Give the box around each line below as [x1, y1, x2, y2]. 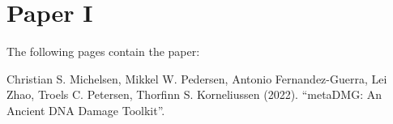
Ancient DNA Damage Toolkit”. [6, 101, 165, 118]
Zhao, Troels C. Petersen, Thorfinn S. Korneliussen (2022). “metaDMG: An [6, 86, 382, 103]
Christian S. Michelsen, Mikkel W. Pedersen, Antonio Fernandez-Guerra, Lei [6, 70, 387, 87]
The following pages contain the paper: [6, 43, 200, 60]
